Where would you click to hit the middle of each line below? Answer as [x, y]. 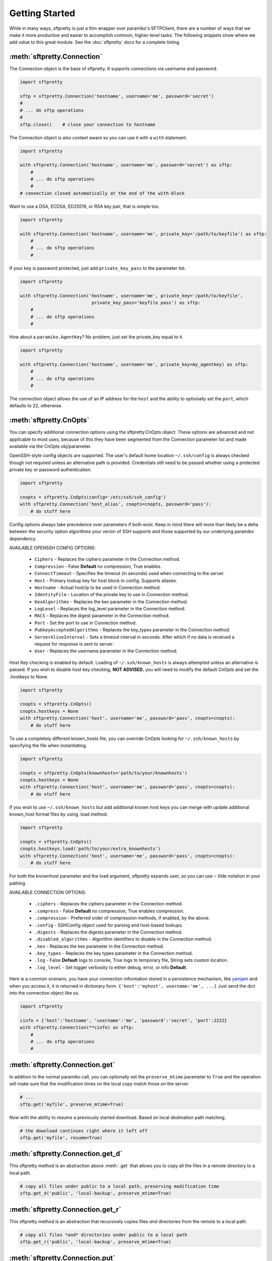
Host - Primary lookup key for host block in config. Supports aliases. [106, 581]
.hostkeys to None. [29, 676]
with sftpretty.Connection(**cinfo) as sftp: [77, 1027]
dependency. [23, 538]
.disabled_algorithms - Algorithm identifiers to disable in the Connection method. [123, 939]
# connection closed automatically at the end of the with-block [102, 193]
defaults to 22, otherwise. [36, 406]
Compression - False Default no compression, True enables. [98, 566]
